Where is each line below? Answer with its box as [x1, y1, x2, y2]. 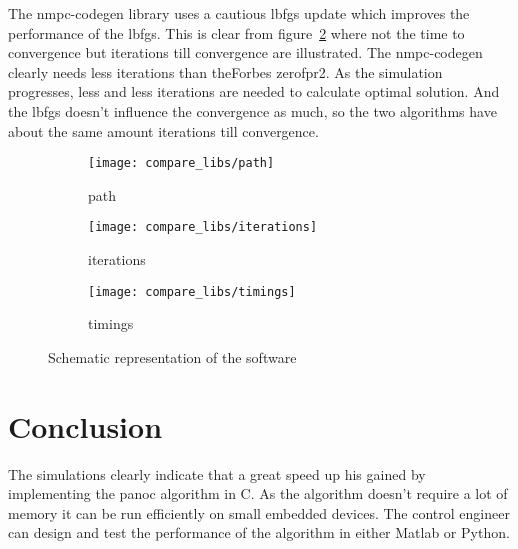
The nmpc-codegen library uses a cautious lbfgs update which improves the [8, 3, 470, 23]
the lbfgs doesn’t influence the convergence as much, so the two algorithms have [8, 100, 497, 121]
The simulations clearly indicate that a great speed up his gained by [8, 463, 426, 484]
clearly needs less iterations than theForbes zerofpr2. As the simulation [8, 61, 443, 82]
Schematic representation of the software [48, 346, 297, 367]
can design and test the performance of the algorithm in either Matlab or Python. [8, 522, 510, 543]
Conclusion [8, 405, 163, 446]
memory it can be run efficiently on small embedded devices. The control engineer [8, 502, 510, 523]
